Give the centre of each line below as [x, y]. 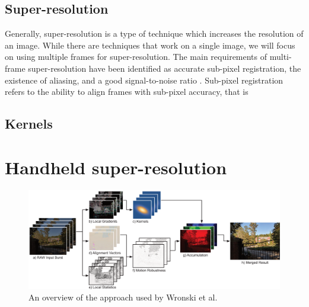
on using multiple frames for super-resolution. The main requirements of [136, 57]
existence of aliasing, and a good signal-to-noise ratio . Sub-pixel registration [144, 80]
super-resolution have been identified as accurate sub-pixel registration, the [165, 68]
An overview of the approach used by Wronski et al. [123, 297]
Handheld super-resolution [116, 167]
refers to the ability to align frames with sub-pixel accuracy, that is [127, 92]
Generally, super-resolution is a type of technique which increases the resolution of [154, 33]
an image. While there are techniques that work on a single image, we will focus [150, 45]
